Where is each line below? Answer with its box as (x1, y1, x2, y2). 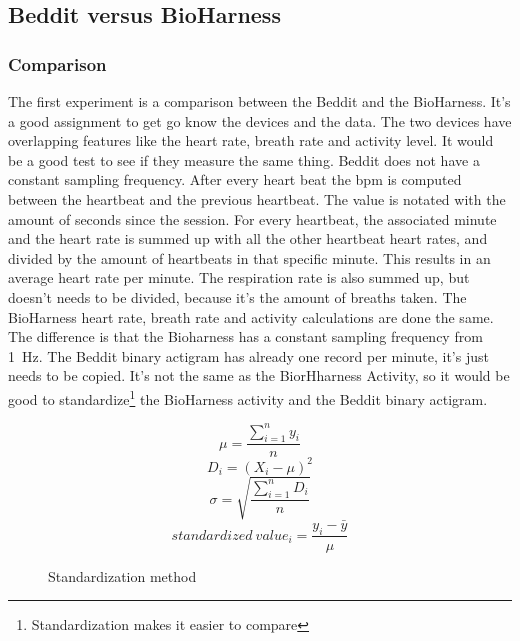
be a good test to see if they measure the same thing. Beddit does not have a (8, 149, 480, 170)
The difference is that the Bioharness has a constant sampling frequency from (8, 326, 483, 347)
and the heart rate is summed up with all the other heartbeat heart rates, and (8, 228, 488, 249)
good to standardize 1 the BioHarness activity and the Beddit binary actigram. (8, 385, 488, 409)
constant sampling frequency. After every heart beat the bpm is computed (8, 169, 462, 190)
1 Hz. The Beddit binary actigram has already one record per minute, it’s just (8, 345, 489, 366)
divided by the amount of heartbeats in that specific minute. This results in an (8, 247, 491, 268)
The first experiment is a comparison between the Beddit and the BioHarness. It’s (8, 91, 511, 111)
